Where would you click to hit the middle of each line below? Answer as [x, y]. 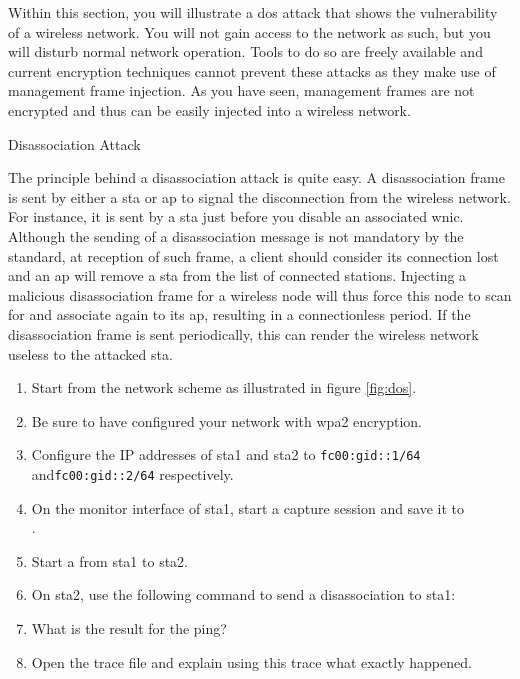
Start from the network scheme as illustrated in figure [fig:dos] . [224, 387]
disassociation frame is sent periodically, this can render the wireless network [243, 333]
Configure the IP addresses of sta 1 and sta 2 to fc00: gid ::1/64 [226, 454]
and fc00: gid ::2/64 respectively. [132, 473]
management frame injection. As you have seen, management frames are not [241, 90]
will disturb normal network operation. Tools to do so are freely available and [245, 51]
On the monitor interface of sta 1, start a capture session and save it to [248, 507]
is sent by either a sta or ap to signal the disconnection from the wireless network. [259, 196]
